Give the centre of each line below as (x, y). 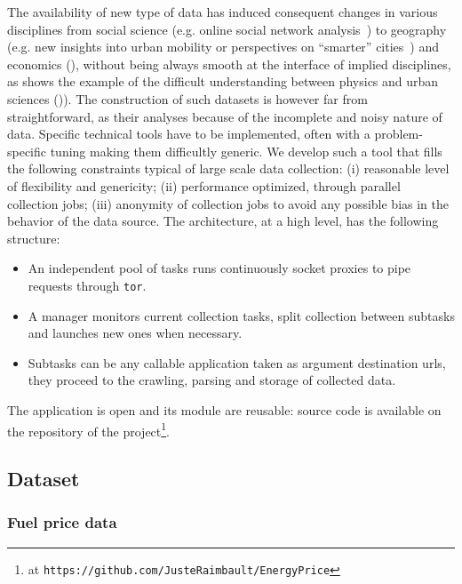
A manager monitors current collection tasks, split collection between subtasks (241, 315)
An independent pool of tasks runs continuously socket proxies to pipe (219, 268)
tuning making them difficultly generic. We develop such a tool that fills (246, 151)
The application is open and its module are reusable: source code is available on (224, 409)
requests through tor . (87, 285)
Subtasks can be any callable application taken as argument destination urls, (237, 362)
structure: (34, 238)
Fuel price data (62, 522)
